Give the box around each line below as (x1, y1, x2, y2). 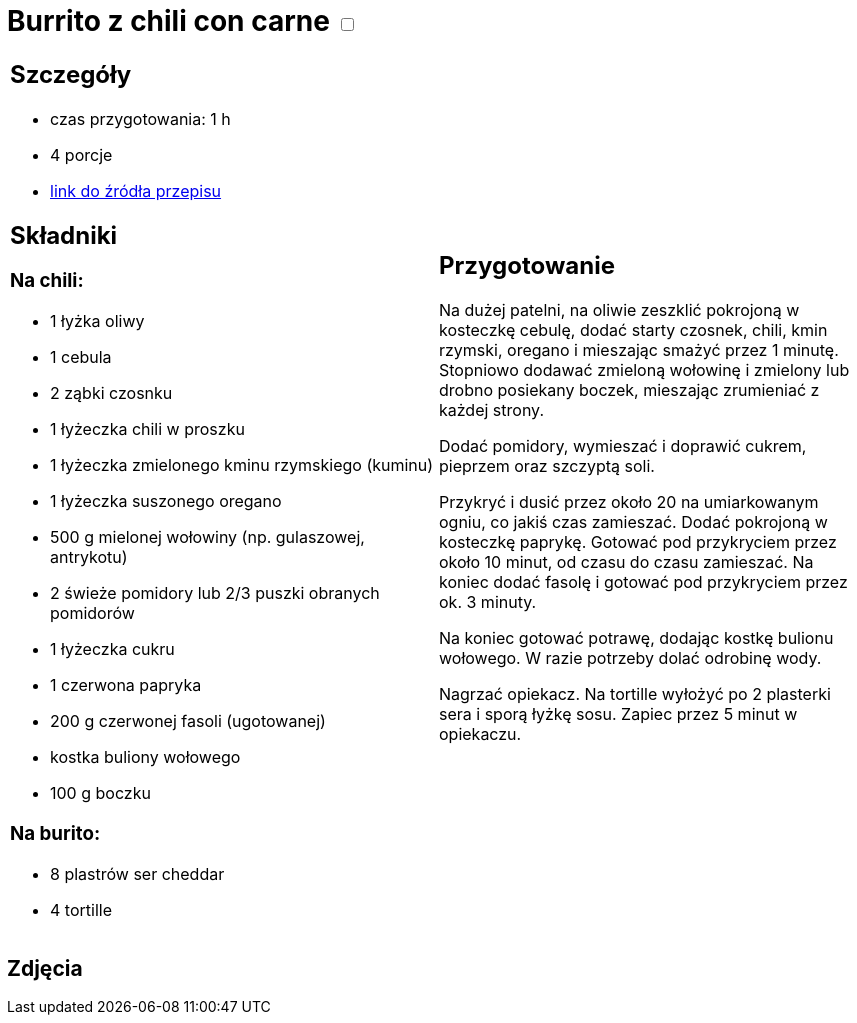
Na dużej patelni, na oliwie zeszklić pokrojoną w (439, 300, 800, 321)
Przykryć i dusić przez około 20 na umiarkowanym (439, 492, 819, 513)
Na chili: (10, 269, 84, 293)
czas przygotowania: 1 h (50, 108, 231, 129)
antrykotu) (50, 547, 128, 568)
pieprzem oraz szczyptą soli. (439, 456, 655, 477)
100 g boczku (50, 783, 151, 804)
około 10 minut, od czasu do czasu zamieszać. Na (439, 552, 814, 573)
